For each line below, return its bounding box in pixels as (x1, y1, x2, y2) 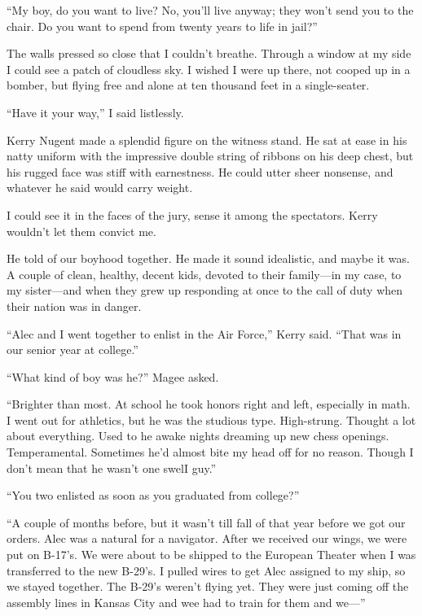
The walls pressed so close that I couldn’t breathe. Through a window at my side (7, 45, 411, 62)
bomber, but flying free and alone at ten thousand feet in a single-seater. (7, 76, 370, 94)
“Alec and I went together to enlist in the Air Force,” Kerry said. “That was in (7, 325, 402, 342)
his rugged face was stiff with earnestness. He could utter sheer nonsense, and (7, 163, 393, 180)
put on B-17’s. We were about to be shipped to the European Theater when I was (7, 546, 416, 563)
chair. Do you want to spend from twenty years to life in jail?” (7, 17, 318, 34)
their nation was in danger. (7, 297, 142, 314)
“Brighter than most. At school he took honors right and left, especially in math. (7, 395, 411, 413)
